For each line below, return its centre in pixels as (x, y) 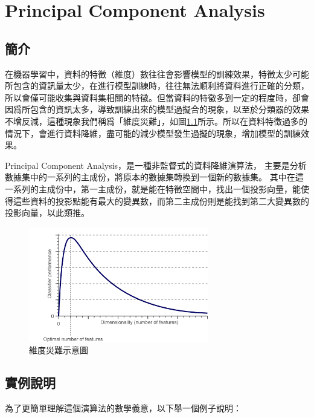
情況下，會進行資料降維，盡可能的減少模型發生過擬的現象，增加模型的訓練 (153, 133)
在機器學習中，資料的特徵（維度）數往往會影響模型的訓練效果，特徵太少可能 (157, 73)
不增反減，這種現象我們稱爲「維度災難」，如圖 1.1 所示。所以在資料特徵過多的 (156, 121)
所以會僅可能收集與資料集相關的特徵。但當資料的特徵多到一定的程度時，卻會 (157, 97)
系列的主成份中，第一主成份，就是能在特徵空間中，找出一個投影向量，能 (157, 188)
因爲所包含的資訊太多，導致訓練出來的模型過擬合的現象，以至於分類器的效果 (157, 109)
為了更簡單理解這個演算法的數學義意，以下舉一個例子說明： (123, 408)
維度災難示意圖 (59, 350)
